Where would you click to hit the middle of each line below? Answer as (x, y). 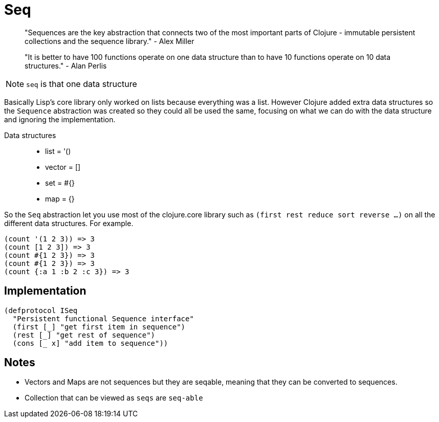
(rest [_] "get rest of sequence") (84, 335)
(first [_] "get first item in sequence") (99, 327)
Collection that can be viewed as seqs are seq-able (114, 398)
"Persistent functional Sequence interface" (103, 318)
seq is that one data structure (82, 84)
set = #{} (60, 183)
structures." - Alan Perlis (66, 65)
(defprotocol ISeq (41, 310)
